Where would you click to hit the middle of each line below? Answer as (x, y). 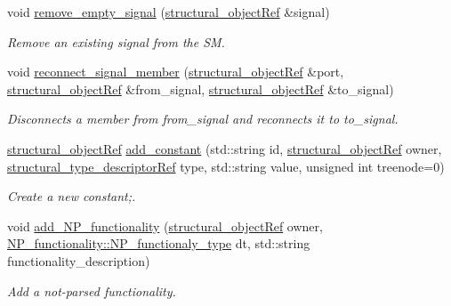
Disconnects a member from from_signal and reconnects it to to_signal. (203, 119)
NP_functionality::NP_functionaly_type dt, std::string (159, 243)
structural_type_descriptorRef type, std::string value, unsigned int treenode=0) (226, 166)
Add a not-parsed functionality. (92, 290)
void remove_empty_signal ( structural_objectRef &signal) (169, 12)
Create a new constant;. (72, 196)
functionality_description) (79, 260)
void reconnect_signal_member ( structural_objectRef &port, (176, 72)
